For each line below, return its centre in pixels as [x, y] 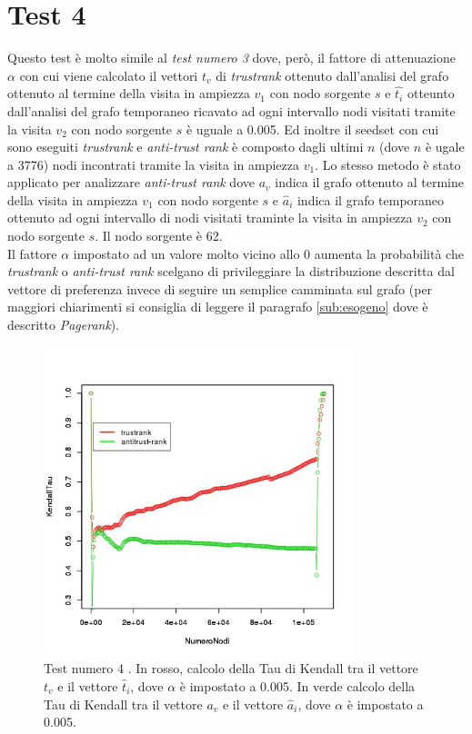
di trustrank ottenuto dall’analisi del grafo [332, 75]
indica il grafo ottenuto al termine [370, 182]
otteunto [431, 93]
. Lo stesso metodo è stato [388, 164]
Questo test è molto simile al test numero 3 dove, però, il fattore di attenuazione [231, 58]
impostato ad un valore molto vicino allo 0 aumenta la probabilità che [268, 253]
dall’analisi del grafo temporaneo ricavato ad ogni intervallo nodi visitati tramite [231, 110]
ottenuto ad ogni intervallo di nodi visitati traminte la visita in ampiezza [210, 218]
